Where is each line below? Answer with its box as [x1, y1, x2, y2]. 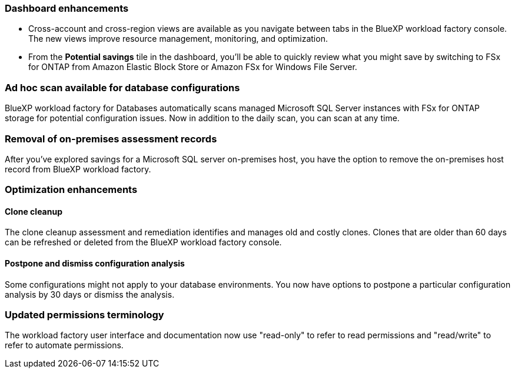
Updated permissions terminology [5, 309, 164, 321]
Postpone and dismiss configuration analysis [5, 258, 185, 269]
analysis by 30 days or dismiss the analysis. [5, 289, 175, 299]
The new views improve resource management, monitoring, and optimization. [28, 34, 328, 44]
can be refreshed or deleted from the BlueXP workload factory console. [5, 237, 282, 248]
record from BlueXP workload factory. [5, 164, 151, 174]
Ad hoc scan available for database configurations [5, 81, 240, 94]
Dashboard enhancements [5, 2, 129, 14]
